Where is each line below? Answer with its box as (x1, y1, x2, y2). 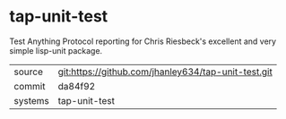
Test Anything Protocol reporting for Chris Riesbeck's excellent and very (9, 36, 276, 47)
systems (13, 94, 49, 106)
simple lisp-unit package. (9, 45, 103, 55)
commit (13, 80, 46, 92)
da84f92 (57, 80, 96, 92)
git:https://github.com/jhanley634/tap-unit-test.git (57, 65, 273, 78)
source (13, 65, 43, 78)
